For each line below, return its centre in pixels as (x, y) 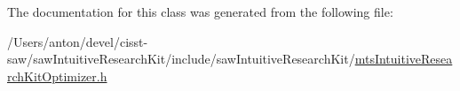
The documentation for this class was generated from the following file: (200, 11)
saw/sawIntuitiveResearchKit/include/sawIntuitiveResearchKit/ (181, 59)
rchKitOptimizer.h (57, 76)
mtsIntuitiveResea (404, 59)
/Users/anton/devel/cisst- (78, 41)
